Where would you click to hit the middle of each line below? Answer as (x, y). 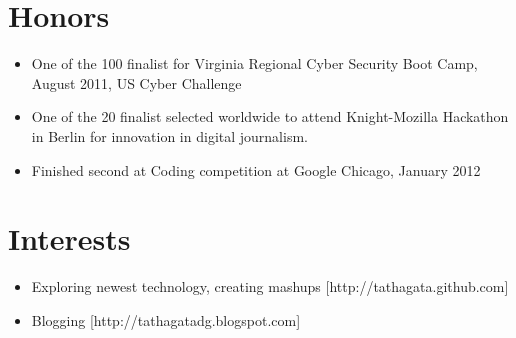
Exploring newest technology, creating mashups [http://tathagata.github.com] (270, 286)
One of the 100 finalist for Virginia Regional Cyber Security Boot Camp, (254, 63)
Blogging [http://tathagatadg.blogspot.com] (166, 319)
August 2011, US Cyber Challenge (136, 82)
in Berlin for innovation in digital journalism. (169, 135)
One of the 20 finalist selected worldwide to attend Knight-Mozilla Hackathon (270, 116)
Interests (69, 238)
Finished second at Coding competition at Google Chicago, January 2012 (256, 169)
